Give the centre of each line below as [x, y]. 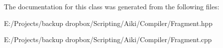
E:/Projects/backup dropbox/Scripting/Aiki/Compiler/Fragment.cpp [108, 39]
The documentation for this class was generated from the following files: [112, 6]
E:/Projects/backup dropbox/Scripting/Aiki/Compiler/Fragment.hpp [108, 23]
